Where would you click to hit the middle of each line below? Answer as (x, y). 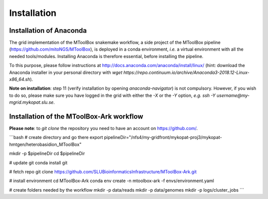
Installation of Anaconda (48, 31)
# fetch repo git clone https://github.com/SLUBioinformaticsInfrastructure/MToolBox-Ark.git (103, 172)
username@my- (233, 95)
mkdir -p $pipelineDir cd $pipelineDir (47, 153)
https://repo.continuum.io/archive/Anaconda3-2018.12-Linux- (186, 72)
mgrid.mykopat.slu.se (32, 102)
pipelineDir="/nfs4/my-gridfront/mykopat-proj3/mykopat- (163, 137)
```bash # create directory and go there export (56, 137)
